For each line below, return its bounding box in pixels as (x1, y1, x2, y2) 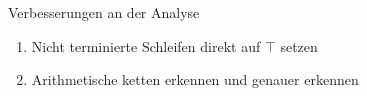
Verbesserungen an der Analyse (8, 2, 200, 22)
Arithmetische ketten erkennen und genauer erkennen (31, 69, 359, 90)
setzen (280, 35, 318, 56)
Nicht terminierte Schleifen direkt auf (31, 35, 261, 56)
